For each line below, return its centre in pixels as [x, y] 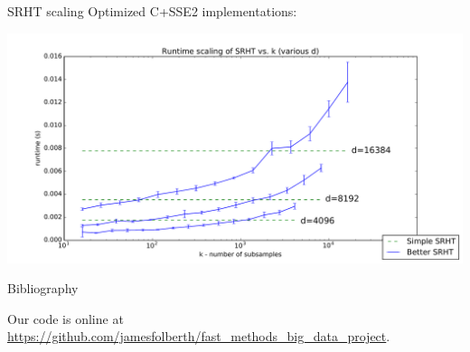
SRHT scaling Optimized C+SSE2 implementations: [152, 11]
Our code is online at [66, 318]
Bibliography [43, 288]
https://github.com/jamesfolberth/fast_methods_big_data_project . [199, 336]
